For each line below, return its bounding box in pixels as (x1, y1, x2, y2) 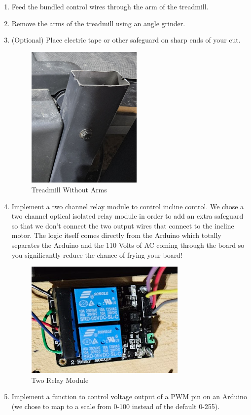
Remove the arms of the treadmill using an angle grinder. (11, 18, 185, 28)
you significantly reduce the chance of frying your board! (11, 249, 182, 260)
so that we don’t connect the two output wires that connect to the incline (11, 220, 234, 231)
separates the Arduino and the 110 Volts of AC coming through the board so (11, 239, 245, 250)
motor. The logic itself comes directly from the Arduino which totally (11, 230, 221, 240)
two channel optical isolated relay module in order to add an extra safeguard (11, 211, 244, 221)
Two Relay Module (31, 374, 89, 385)
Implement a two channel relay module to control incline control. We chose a (11, 201, 244, 211)
